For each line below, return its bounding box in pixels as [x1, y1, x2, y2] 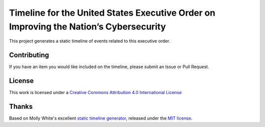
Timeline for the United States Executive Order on [9, 7, 215, 18]
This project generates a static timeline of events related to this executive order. [9, 38, 170, 44]
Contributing [9, 51, 49, 59]
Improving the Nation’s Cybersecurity [9, 21, 166, 32]
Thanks [9, 102, 33, 110]
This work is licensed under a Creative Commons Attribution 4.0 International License [9, 90, 182, 96]
